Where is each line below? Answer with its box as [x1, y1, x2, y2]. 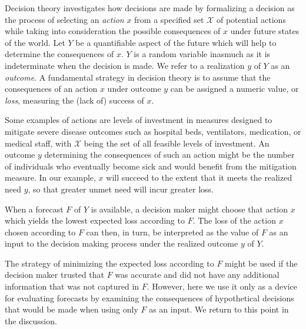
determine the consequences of [5, 48, 114, 60]
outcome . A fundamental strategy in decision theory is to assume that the [5, 71, 271, 83]
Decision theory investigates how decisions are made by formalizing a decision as [5, 2, 295, 14]
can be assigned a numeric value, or [170, 82, 299, 95]
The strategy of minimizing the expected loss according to [5, 257, 214, 269]
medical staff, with [5, 137, 72, 149]
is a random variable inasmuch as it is [134, 48, 271, 60]
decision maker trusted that [5, 268, 105, 281]
